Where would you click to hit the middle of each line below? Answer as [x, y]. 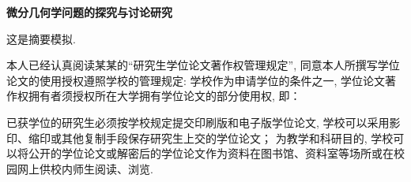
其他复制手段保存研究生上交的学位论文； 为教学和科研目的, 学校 [227, 137]
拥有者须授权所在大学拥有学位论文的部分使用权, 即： [164, 96]
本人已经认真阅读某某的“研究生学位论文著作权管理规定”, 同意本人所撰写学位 [203, 65]
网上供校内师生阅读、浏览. [85, 168]
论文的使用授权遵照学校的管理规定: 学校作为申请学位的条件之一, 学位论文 [196, 80]
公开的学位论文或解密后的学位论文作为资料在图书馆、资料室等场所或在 [211, 153]
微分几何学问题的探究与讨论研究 [89, 12]
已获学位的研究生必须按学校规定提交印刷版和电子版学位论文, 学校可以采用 [198, 122]
